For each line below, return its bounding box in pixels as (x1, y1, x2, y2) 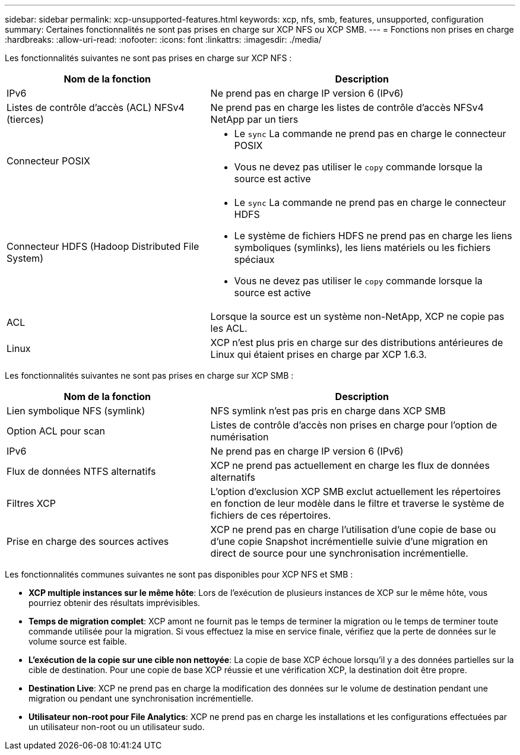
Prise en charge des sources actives (7, 535, 169, 547)
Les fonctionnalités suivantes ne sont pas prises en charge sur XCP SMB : (5, 370, 294, 380)
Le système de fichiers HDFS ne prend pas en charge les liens (234, 230, 512, 242)
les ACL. (210, 322, 248, 334)
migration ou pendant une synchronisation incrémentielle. (28, 693, 253, 703)
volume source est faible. (28, 636, 127, 646)
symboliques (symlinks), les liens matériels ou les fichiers (234, 242, 491, 253)
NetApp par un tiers (210, 113, 299, 125)
